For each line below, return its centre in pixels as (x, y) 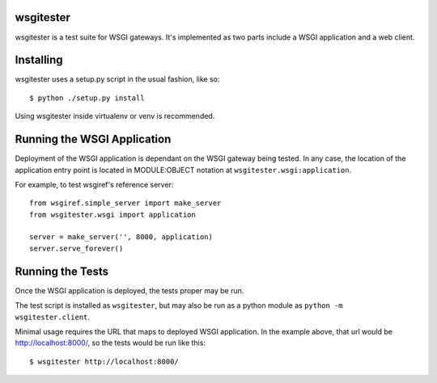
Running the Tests (62, 271)
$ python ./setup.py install (87, 98)
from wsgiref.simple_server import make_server (125, 203)
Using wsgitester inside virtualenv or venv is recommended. (115, 116)
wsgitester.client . (53, 317)
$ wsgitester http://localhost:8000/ (104, 361)
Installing (39, 60)
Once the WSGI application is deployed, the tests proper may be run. (129, 290)
